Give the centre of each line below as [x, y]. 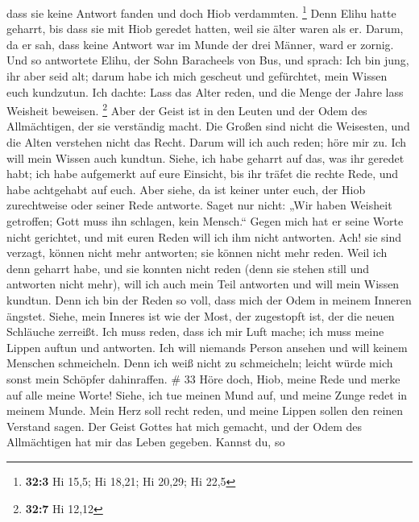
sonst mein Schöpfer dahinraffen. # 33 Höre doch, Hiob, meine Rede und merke [203, 378]
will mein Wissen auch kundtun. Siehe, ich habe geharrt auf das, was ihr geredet [205, 157]
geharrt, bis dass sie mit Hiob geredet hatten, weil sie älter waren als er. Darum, [205, 29]
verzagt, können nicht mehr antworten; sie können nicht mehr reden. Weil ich [197, 253]
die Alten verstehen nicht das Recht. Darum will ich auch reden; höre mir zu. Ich [207, 142]
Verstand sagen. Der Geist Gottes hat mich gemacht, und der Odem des [185, 426]
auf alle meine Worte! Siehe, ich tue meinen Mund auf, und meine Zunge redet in [207, 394]
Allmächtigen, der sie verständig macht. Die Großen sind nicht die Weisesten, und [208, 126]
